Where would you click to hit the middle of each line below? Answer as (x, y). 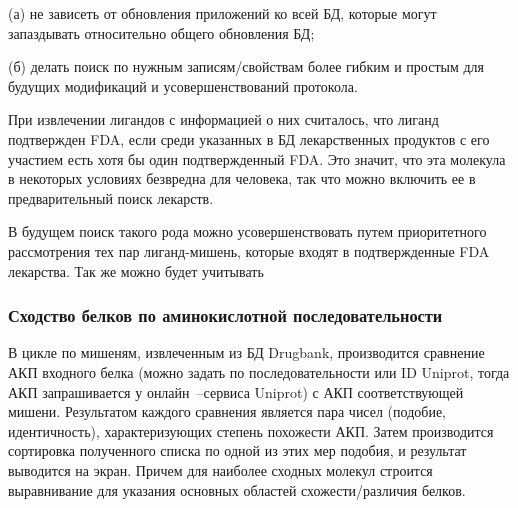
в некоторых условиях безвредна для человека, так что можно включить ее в (242, 178)
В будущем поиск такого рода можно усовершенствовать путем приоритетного (247, 231)
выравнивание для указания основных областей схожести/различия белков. (237, 489)
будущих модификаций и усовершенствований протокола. (183, 85)
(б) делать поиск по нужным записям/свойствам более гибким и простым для (246, 66)
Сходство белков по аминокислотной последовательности (225, 315)
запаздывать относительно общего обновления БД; (161, 32)
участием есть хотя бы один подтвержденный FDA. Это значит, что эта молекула (257, 158)
